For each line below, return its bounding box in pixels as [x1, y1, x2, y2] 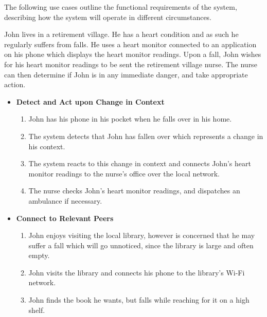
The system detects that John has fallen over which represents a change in [28, 130, 263, 141]
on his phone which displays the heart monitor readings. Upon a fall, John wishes [4, 49, 261, 60]
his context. [28, 141, 65, 151]
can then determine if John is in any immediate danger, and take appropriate [4, 69, 248, 80]
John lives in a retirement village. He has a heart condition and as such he [4, 29, 239, 39]
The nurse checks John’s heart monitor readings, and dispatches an [28, 185, 240, 196]
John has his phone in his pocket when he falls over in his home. [28, 113, 232, 124]
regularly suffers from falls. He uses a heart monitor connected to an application [4, 38, 257, 49]
